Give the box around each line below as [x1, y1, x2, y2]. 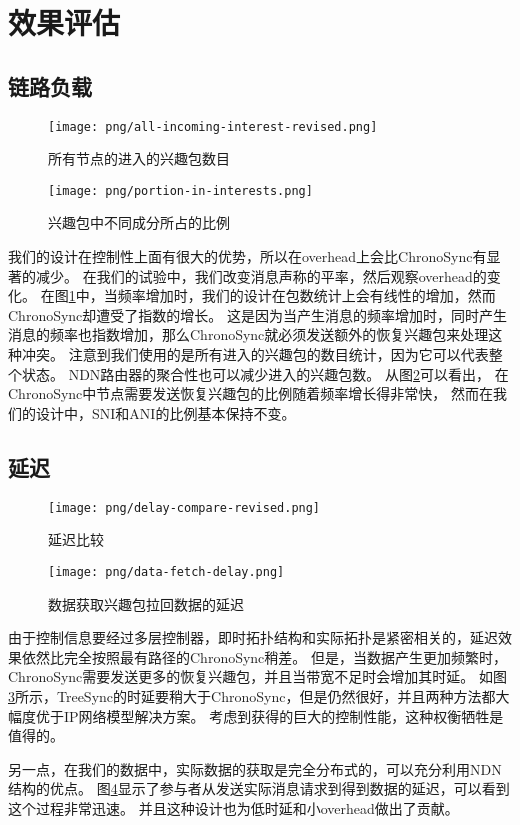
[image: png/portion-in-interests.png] [48, 183, 313, 198]
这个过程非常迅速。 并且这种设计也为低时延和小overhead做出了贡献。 [8, 797, 459, 818]
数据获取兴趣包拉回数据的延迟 [48, 593, 244, 614]
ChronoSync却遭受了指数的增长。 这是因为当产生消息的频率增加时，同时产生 [8, 304, 507, 325]
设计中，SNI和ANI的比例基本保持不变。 [35, 402, 296, 423]
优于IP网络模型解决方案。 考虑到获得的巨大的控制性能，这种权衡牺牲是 [35, 705, 504, 726]
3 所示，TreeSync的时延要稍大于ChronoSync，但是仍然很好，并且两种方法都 [8, 685, 496, 706]
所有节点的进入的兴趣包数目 [48, 148, 230, 169]
